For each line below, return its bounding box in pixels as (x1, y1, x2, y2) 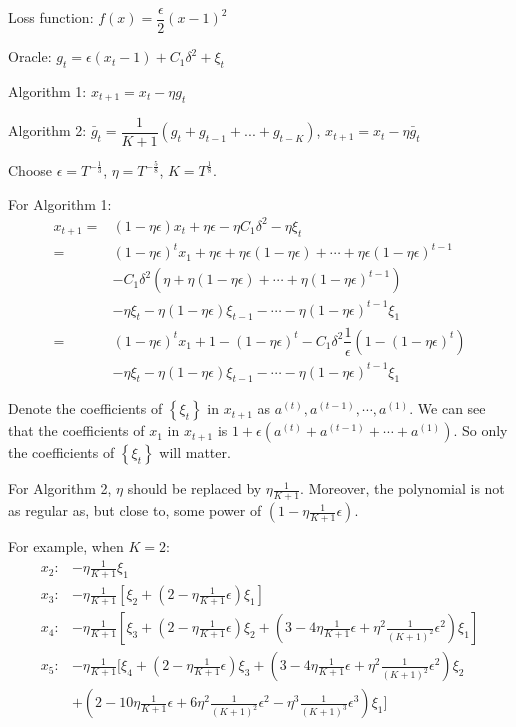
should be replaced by (127, 478, 262, 499)
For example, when (8, 536, 124, 557)
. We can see (409, 398, 486, 419)
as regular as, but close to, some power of (8, 500, 262, 521)
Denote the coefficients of (8, 398, 163, 419)
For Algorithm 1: (8, 193, 112, 214)
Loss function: (8, 7, 94, 28)
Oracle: (8, 46, 52, 67)
